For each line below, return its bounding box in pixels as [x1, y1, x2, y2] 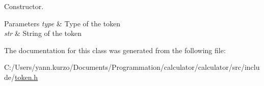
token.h [15, 71, 38, 82]
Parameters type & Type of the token [4, 18, 121, 28]
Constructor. [4, 1, 44, 11]
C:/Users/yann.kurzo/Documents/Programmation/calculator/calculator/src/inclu [4, 62, 260, 72]
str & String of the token [4, 28, 82, 38]
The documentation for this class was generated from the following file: [4, 45, 226, 55]
